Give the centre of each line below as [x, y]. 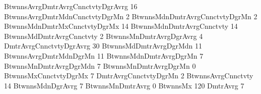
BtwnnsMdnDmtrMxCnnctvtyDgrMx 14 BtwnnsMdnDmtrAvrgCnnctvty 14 [121, 26]
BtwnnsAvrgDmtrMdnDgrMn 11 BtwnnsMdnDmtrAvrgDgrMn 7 [104, 55]
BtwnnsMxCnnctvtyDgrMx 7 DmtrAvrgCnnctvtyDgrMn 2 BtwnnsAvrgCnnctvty [129, 76]
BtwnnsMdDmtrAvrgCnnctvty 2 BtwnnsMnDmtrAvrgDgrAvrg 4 [104, 36]
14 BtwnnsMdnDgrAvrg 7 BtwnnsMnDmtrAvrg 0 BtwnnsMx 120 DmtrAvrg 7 [124, 85]
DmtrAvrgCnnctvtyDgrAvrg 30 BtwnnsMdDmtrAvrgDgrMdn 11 [103, 46]
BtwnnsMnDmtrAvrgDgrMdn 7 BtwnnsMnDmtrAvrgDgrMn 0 [100, 65]
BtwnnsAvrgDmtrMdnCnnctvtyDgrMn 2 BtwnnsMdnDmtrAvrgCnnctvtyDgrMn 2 [131, 16]
